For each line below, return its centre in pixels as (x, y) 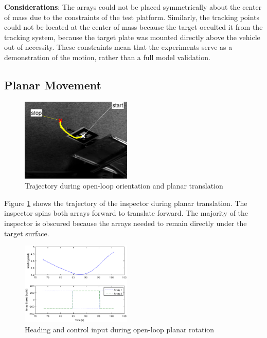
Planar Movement (53, 85)
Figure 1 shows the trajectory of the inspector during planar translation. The (126, 203)
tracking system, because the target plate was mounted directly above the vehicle (132, 37)
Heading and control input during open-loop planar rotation (120, 329)
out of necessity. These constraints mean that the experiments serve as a (118, 47)
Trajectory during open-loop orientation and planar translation (124, 186)
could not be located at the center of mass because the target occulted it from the (133, 27)
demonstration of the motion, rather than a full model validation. (107, 57)
